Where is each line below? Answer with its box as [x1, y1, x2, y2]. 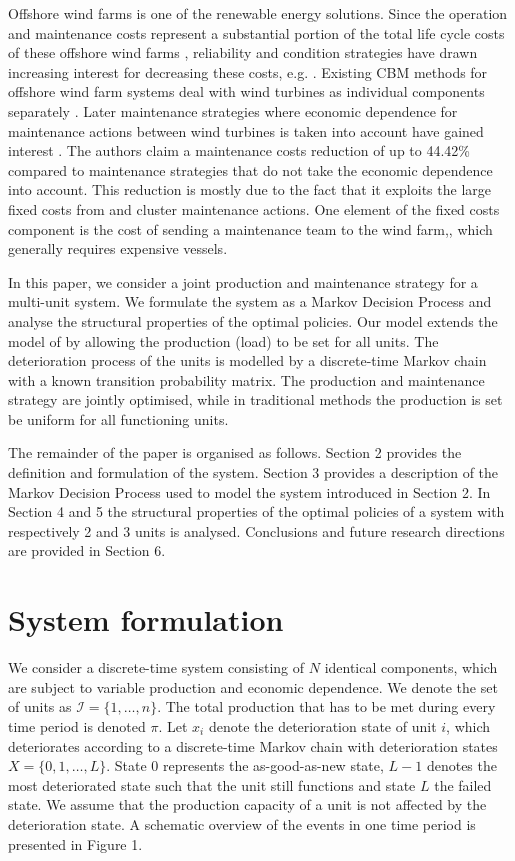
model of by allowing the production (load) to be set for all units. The [8, 330, 439, 351]
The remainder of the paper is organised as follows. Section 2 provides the [8, 442, 462, 463]
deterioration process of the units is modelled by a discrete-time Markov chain [8, 350, 487, 371]
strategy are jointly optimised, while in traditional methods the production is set [8, 389, 503, 410]
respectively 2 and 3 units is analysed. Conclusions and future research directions [8, 520, 505, 541]
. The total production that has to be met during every [157, 696, 496, 717]
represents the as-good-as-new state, [162, 755, 384, 776]
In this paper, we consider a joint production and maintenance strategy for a [8, 271, 478, 292]
